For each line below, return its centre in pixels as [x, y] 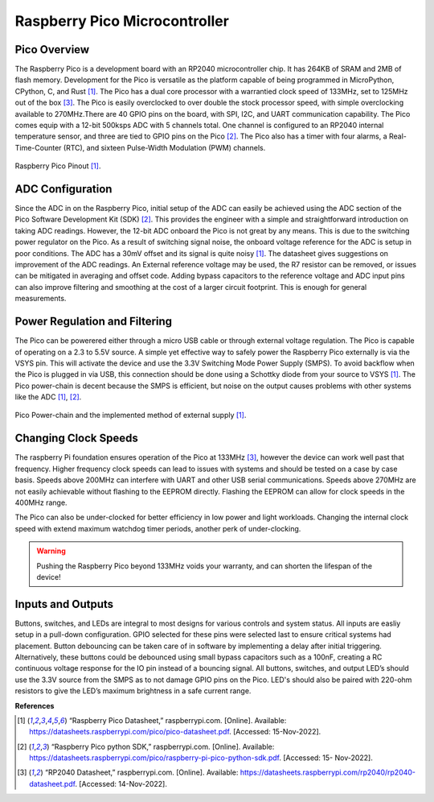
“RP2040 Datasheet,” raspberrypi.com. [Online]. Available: [141, 772]
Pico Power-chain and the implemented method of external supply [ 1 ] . [131, 415]
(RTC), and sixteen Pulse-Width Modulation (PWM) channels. [164, 147]
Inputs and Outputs [64, 604]
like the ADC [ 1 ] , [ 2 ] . [48, 397]
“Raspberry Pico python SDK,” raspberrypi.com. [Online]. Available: [163, 746]
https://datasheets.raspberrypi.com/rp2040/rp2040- [328, 772]
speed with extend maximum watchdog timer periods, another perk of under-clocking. [158, 528]
